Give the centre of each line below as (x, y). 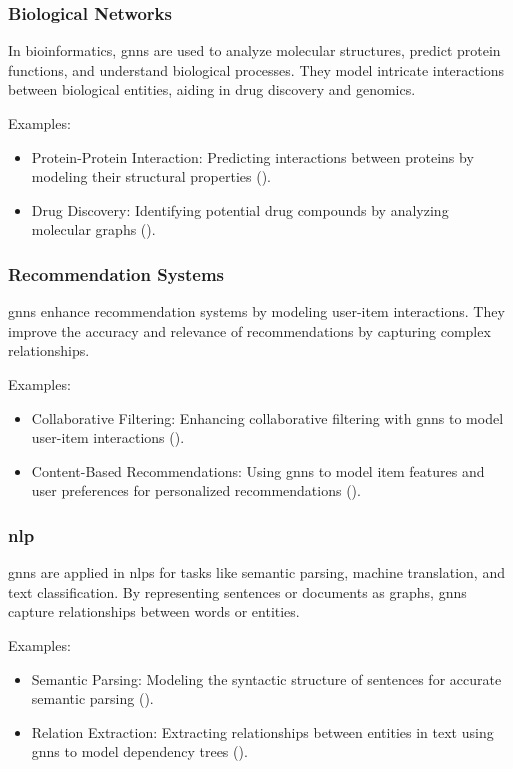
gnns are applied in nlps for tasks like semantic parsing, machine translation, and (256, 572)
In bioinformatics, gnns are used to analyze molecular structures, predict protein (254, 50)
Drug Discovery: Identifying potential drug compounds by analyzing (240, 209)
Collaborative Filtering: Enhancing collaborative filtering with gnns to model (267, 417)
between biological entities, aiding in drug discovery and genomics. (212, 89)
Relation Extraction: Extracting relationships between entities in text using (262, 731)
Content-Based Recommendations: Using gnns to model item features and (258, 470)
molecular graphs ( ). (93, 229)
